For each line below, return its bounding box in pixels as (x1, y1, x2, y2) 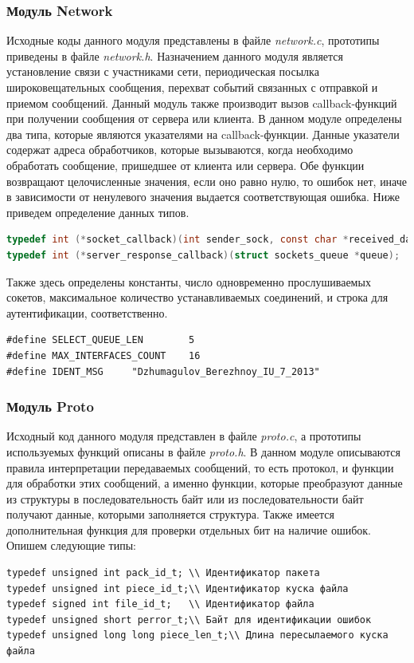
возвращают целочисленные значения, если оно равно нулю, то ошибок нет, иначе (6, 172, 408, 189)
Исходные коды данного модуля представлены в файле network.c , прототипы (6, 32, 380, 49)
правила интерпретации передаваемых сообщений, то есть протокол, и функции (6, 459, 394, 476)
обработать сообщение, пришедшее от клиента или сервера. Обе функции (6, 156, 365, 173)
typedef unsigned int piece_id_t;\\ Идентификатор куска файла (6, 582, 349, 594)
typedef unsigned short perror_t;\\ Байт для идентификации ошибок (6, 614, 372, 626)
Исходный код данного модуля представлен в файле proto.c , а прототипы (6, 428, 361, 444)
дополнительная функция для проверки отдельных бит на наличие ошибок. (6, 521, 372, 538)
